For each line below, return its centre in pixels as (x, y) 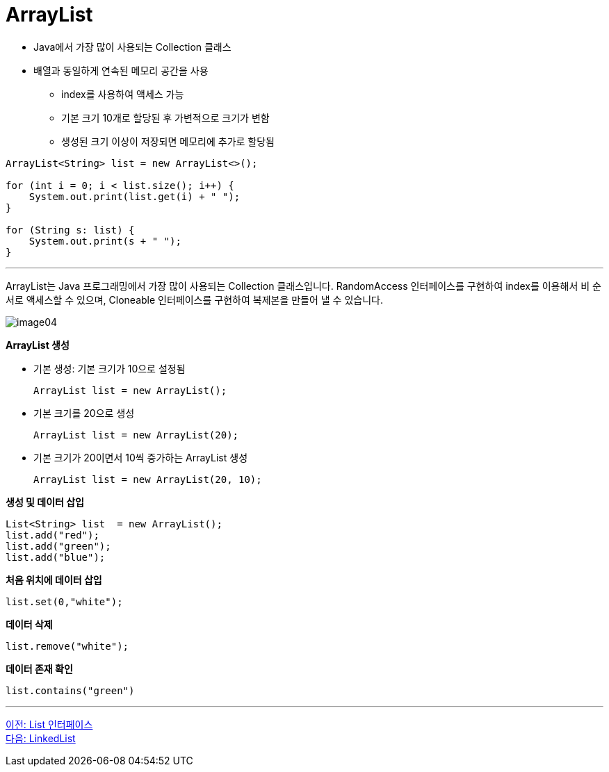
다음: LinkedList (41, 738)
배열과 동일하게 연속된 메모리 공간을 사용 (121, 70)
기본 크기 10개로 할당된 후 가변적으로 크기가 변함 (165, 117)
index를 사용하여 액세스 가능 (123, 94)
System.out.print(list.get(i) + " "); (135, 196)
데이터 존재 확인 (39, 668)
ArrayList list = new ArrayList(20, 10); (148, 479)
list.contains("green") (70, 690)
